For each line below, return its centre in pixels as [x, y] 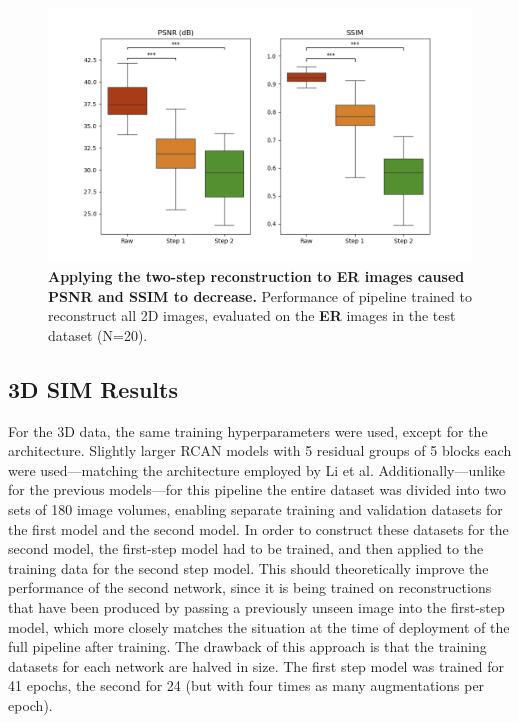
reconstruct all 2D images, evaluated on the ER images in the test [252, 315]
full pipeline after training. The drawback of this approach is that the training [247, 646]
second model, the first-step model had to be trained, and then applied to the [246, 548]
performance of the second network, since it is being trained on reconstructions [250, 587]
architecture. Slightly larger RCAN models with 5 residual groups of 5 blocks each [260, 450]
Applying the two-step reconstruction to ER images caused [256, 275]
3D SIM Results [93, 388]
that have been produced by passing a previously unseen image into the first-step [256, 606]
